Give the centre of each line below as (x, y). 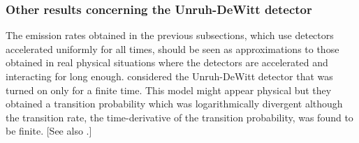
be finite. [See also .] (49, 131)
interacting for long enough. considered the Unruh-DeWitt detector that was (169, 76)
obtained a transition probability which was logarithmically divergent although (174, 104)
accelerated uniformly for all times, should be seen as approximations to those (173, 48)
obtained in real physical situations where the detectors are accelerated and (167, 62)
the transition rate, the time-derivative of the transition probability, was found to (179, 117)
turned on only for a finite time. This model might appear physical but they (169, 90)
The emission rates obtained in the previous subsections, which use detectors (170, 35)
